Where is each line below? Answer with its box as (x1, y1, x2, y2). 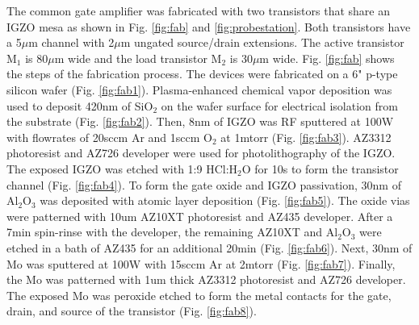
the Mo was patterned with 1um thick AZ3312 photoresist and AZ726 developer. (6, 271, 406, 288)
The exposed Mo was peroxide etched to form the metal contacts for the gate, (6, 286, 392, 303)
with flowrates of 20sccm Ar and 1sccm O (6, 128, 212, 145)
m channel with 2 (28, 34, 115, 51)
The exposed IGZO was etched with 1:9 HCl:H (6, 160, 238, 177)
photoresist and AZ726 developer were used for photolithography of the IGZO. (6, 144, 396, 161)
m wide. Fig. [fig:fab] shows (259, 49, 395, 66)
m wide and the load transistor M (54, 49, 222, 66)
